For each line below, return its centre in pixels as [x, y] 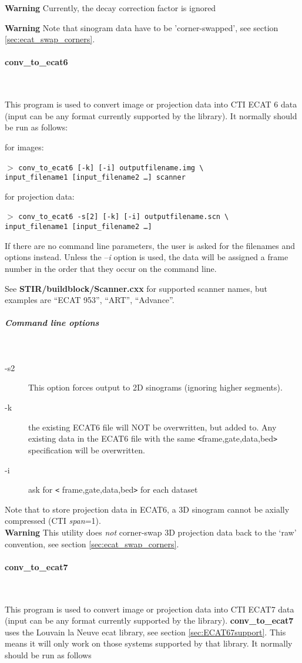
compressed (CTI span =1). [53, 521]
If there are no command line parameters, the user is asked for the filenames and [150, 245]
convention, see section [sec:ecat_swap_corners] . [92, 543]
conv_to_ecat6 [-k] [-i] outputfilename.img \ [111, 168]
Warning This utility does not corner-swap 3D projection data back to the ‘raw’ [151, 532]
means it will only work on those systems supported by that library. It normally [149, 643]
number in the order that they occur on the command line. [111, 268]
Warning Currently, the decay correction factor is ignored [110, 8]
